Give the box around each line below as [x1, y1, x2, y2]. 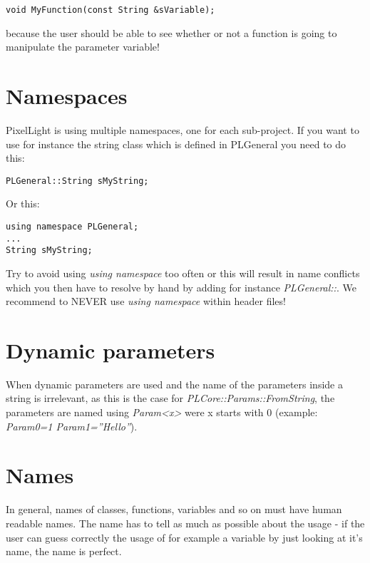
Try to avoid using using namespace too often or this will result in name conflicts [6, 265, 360, 280]
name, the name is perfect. [6, 544, 122, 559]
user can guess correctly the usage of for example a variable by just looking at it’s [6, 530, 363, 544]
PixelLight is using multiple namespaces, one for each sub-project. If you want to [6, 122, 359, 137]
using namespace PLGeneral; [6, 222, 139, 232]
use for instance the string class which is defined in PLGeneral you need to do [6, 136, 346, 151]
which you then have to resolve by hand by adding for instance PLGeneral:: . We [6, 279, 356, 294]
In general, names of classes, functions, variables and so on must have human [6, 502, 342, 517]
